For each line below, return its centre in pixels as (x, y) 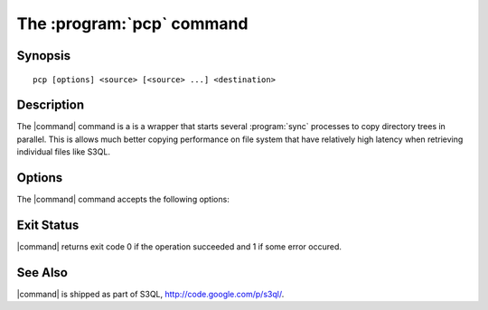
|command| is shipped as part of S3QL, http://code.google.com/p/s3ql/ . (150, 294)
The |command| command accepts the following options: (123, 200)
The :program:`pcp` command (132, 23)
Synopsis (44, 56)
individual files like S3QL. (63, 152)
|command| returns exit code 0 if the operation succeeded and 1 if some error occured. (179, 247)
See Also (42, 272)
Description (51, 105)
